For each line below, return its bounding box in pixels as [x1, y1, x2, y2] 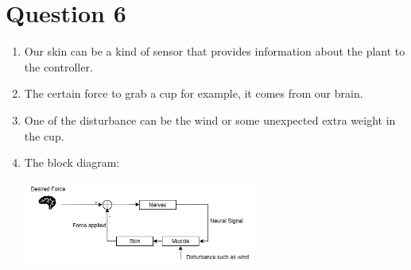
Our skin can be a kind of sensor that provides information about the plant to [24, 43, 405, 60]
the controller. [24, 58, 93, 75]
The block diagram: [24, 154, 120, 171]
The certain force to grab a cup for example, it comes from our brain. [24, 85, 363, 102]
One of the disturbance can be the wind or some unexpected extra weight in [24, 111, 396, 128]
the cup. [24, 127, 64, 144]
